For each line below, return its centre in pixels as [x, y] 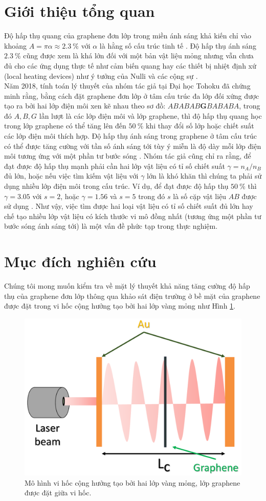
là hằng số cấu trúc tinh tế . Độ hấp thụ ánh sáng [178, 45]
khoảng [15, 45]
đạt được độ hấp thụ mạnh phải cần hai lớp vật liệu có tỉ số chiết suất [115, 166]
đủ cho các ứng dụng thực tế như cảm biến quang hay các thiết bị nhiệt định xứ [130, 65]
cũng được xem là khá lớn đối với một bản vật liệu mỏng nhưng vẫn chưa [138, 56]
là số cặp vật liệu [200, 196]
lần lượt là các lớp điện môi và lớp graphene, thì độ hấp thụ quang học [150, 115]
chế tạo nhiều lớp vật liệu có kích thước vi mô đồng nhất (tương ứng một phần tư [133, 216]
